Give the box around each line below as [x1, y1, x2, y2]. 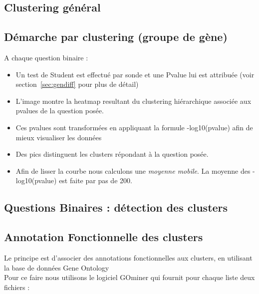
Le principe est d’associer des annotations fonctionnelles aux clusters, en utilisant [4, 252, 253, 263]
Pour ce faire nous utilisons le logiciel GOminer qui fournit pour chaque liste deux [4, 272, 255, 283]
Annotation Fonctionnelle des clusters [4, 229, 203, 245]
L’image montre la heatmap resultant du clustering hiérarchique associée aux [15, 95, 252, 106]
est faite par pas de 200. [59, 175, 132, 186]
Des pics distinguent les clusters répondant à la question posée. [15, 149, 209, 159]
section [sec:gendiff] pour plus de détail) [15, 79, 139, 89]
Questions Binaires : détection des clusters [4, 200, 228, 215]
